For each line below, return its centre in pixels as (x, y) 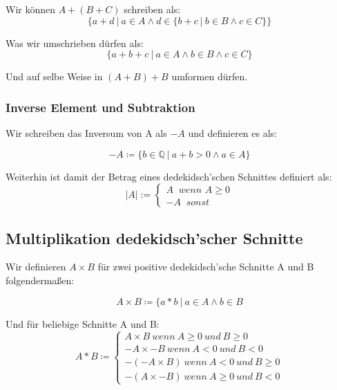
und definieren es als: (233, 133)
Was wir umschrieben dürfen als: (75, 43)
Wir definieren (36, 267)
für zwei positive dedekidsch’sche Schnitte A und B (206, 267)
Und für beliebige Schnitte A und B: (83, 323)
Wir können (31, 9)
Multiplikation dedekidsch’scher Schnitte (154, 238)
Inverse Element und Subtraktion (100, 107)
